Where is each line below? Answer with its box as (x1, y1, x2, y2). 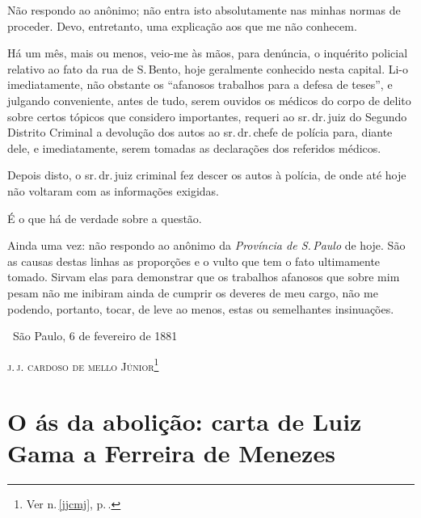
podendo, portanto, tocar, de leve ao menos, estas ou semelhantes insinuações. (7, 300, 394, 317)
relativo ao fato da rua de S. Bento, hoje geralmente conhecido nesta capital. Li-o (7, 60, 409, 77)
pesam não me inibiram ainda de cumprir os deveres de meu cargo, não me (7, 284, 378, 301)
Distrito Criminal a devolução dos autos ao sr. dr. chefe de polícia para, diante (7, 124, 393, 141)
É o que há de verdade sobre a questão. (7, 209, 202, 226)
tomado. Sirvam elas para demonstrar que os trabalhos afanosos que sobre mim (7, 268, 400, 285)
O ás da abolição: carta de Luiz (7, 405, 362, 438)
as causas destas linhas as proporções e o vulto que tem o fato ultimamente (7, 252, 381, 269)
